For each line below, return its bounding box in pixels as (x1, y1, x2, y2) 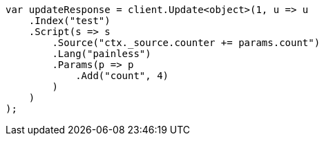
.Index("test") (28, 15, 111, 26)
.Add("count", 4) (75, 70, 169, 81)
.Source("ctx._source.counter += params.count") (52, 37, 321, 48)
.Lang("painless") (52, 48, 151, 59)
